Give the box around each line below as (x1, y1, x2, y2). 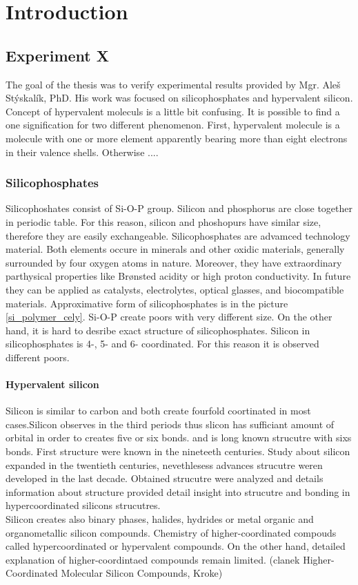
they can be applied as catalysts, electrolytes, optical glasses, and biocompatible (6, 282, 344, 296)
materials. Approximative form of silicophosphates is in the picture (6, 296, 288, 310)
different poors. (6, 349, 70, 364)
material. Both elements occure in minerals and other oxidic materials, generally (6, 242, 345, 256)
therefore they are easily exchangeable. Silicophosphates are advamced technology (6, 228, 350, 242)
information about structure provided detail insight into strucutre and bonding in (6, 484, 350, 499)
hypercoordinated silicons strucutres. (6, 498, 161, 512)
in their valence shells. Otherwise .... (6, 144, 159, 159)
